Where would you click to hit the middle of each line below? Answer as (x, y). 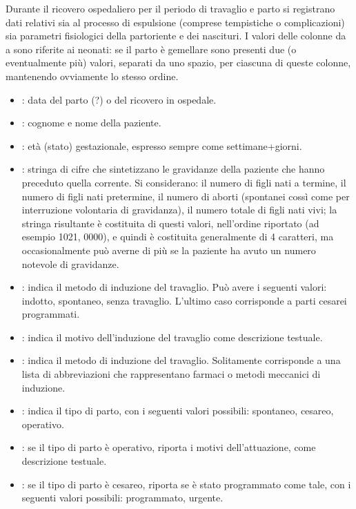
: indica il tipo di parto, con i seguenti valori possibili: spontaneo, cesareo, (178, 411)
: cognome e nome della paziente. (91, 123)
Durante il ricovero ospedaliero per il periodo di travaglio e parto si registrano (170, 8)
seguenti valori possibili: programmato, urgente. (122, 498)
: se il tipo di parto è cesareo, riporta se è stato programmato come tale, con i (186, 484)
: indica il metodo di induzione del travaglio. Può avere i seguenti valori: (174, 287)
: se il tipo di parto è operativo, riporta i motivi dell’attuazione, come (169, 447)
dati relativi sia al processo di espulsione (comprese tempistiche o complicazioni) (175, 22)
